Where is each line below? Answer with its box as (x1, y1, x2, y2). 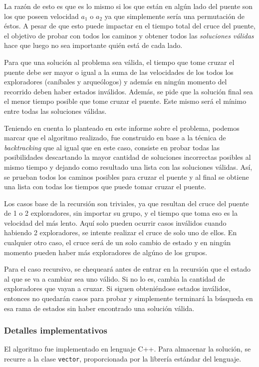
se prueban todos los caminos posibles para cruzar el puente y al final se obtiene (4, 171, 249, 182)
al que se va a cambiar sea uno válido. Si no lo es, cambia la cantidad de (4, 273, 225, 284)
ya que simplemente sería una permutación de (104, 10, 245, 21)
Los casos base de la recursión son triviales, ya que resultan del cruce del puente (4, 198, 249, 208)
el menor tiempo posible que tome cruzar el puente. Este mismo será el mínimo (4, 96, 247, 106)
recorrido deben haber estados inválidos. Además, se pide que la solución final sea (4, 86, 253, 96)
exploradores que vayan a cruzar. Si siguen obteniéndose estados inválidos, (4, 283, 231, 294)
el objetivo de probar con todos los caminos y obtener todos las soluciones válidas (4, 30, 254, 40)
